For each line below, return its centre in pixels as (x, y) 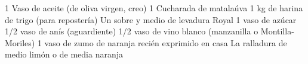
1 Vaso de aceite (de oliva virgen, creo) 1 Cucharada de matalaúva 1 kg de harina (154, 8)
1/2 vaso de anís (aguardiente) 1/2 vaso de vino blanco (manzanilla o (132, 31)
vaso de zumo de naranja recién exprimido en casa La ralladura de (166, 42)
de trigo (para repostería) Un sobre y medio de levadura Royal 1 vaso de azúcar (151, 19)
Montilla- (277, 31)
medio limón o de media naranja (64, 54)
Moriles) (20, 42)
